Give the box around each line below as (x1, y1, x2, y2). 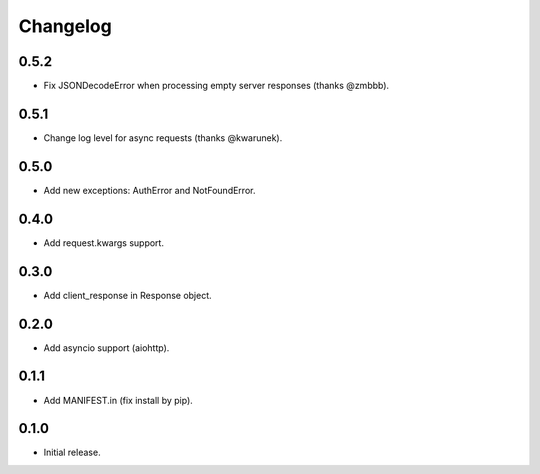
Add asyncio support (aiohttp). (43, 341, 170, 354)
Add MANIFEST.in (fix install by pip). (43, 394, 194, 406)
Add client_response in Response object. (43, 289, 212, 301)
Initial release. (43, 446, 101, 459)
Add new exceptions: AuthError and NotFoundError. (43, 184, 256, 196)
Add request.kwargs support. (43, 236, 165, 249)
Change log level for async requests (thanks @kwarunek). (43, 131, 283, 144)
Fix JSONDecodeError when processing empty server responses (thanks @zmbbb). (43, 80, 390, 92)
